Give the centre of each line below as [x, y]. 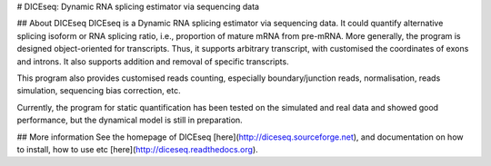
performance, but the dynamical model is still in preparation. [130, 120]
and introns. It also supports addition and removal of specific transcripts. [153, 61]
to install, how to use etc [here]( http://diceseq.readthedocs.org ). [137, 149]
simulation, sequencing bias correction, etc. [99, 91]
